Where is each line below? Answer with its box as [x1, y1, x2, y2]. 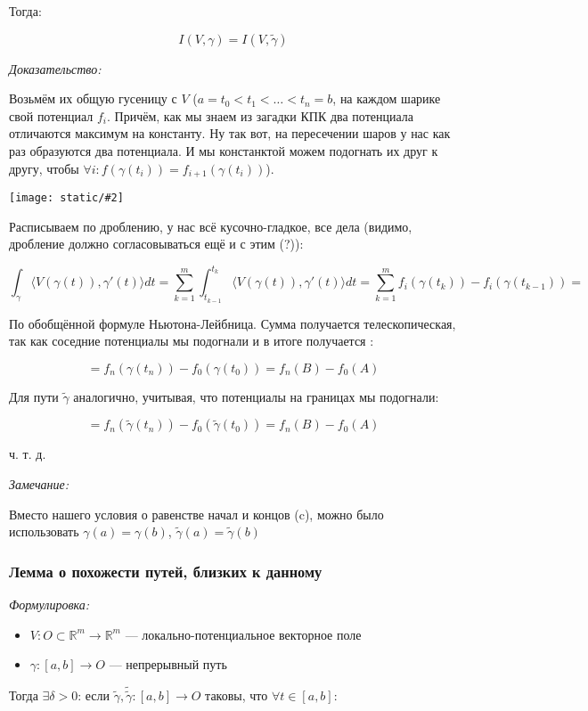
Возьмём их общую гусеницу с [9, 89, 177, 108]
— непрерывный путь [109, 655, 227, 674]
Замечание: [9, 474, 69, 493]
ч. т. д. [9, 445, 46, 463]
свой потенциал [9, 106, 94, 125]
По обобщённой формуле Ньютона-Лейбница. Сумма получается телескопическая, [9, 314, 456, 332]
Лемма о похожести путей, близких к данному [9, 560, 323, 582]
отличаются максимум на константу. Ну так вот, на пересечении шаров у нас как [9, 124, 451, 143]
